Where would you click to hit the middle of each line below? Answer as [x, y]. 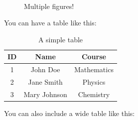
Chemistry [94, 94]
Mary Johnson [45, 94]
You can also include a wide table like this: [69, 113]
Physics [94, 82]
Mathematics [94, 69]
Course [94, 57]
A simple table [61, 39]
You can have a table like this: [50, 23]
